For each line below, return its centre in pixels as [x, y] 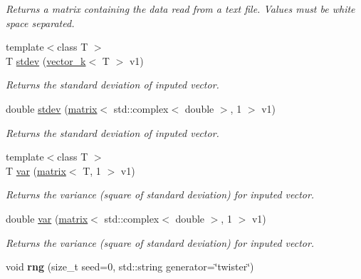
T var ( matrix [36, 170]
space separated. [40, 22]
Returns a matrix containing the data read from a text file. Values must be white [180, 9]
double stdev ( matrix [52, 108]
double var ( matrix [47, 218]
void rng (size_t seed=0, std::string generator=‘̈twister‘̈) [130, 267]
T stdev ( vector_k [46, 60]
